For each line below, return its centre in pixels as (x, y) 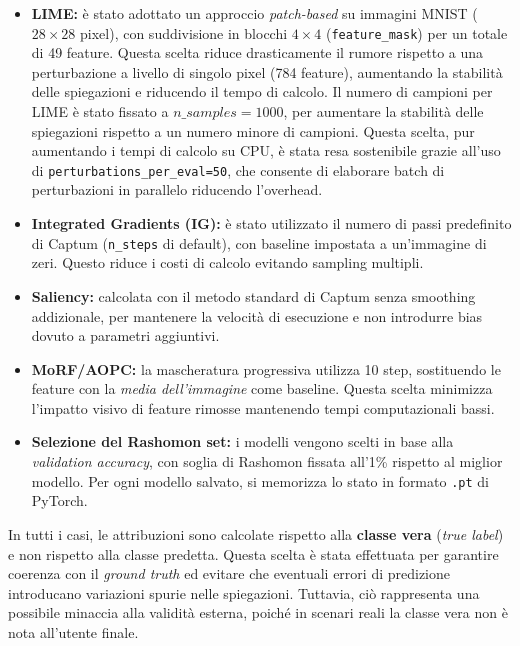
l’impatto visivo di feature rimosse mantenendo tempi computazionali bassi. (263, 407)
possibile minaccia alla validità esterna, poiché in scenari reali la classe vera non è (258, 612)
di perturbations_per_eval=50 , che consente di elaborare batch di (238, 169)
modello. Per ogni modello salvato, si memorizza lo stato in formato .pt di (260, 480)
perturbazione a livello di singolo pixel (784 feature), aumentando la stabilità (267, 71)
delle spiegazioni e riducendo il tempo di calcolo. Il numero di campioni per (262, 91)
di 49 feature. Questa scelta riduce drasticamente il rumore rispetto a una (257, 52)
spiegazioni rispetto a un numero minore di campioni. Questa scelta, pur (253, 130)
